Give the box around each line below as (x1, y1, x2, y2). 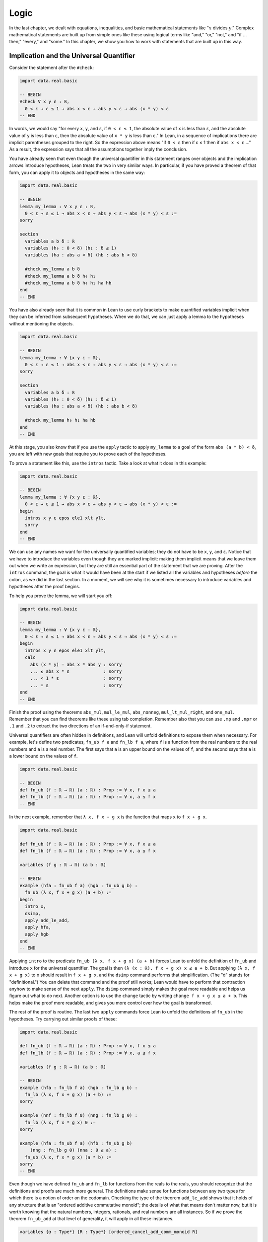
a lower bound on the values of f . (9, 753, 78, 759)
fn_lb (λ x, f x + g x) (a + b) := (25, 1092, 112, 1097)
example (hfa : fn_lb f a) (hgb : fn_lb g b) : (19, 1085, 137, 1090)
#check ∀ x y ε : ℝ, (19, 99, 69, 104)
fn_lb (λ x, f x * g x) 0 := (25, 1119, 96, 1125)
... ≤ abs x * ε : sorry (30, 669, 122, 674)
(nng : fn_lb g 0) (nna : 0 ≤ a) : (30, 1148, 117, 1153)
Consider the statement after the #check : (9, 65, 94, 71)
